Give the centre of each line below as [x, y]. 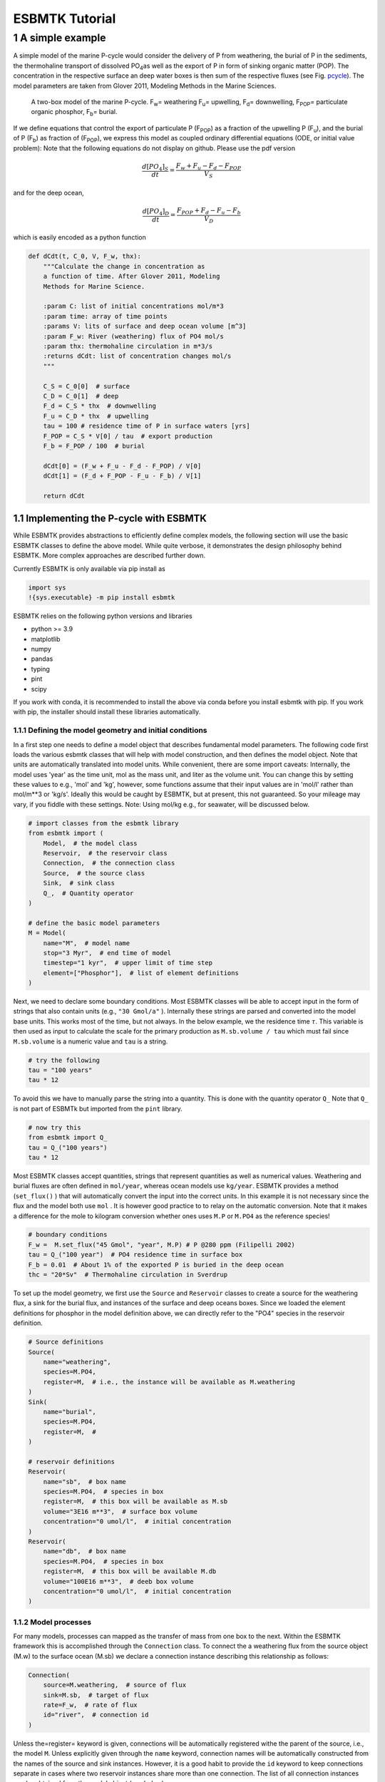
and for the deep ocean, [49, 193]
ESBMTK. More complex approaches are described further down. [109, 555]
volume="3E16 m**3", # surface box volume [120, 1511]
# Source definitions [66, 1342]
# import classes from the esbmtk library [103, 823]
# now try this [55, 1127]
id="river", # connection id [96, 1715]
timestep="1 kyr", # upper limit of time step [128, 963]
